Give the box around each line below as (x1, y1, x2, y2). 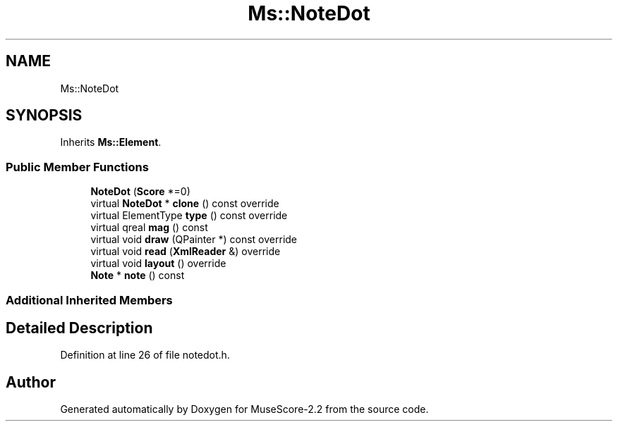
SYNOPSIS (6, 106, 83, 125)
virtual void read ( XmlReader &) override (90, 245, 281, 258)
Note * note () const (90, 269, 185, 282)
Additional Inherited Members (6, 292, 173, 307)
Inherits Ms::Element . (60, 136, 162, 149)
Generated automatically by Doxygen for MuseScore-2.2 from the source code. (60, 403, 429, 416)
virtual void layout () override (90, 257, 226, 270)
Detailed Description (6, 318, 153, 337)
